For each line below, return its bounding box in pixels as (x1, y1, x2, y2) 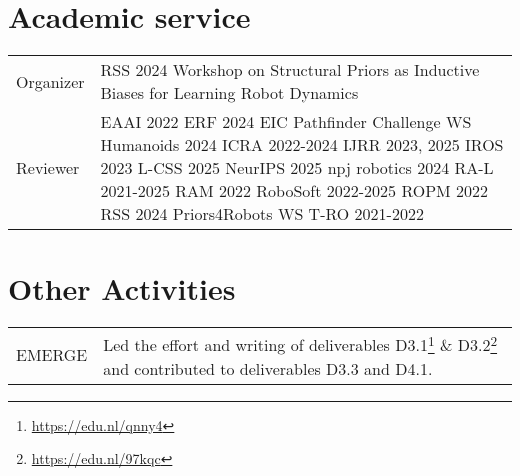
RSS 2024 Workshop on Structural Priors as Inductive (100, 58, 480, 82)
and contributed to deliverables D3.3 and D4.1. (103, 356, 433, 380)
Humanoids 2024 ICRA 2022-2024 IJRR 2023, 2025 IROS (100, 133, 504, 157)
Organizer (16, 69, 85, 93)
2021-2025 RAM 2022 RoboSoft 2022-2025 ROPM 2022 (100, 179, 489, 203)
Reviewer (16, 156, 80, 180)
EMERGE (16, 343, 88, 367)
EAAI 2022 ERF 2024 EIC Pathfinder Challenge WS (100, 110, 472, 134)
